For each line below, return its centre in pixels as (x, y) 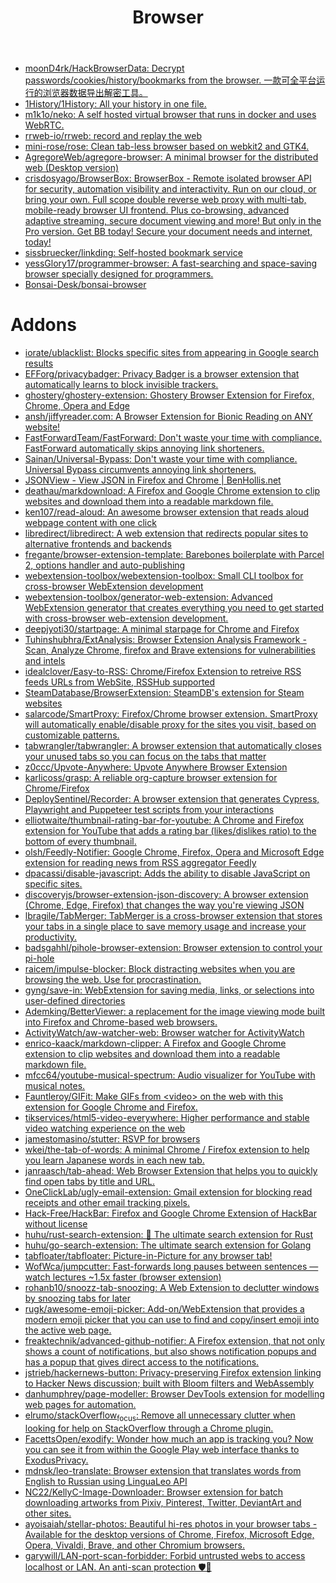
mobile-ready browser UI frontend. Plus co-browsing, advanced (157, 210)
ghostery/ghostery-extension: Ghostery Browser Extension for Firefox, (169, 395)
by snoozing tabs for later (77, 1298)
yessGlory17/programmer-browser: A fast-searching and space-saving (171, 263)
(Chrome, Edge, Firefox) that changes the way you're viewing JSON (164, 905)
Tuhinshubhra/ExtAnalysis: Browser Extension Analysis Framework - (165, 640)
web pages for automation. (80, 1405)
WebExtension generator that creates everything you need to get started (174, 608)
